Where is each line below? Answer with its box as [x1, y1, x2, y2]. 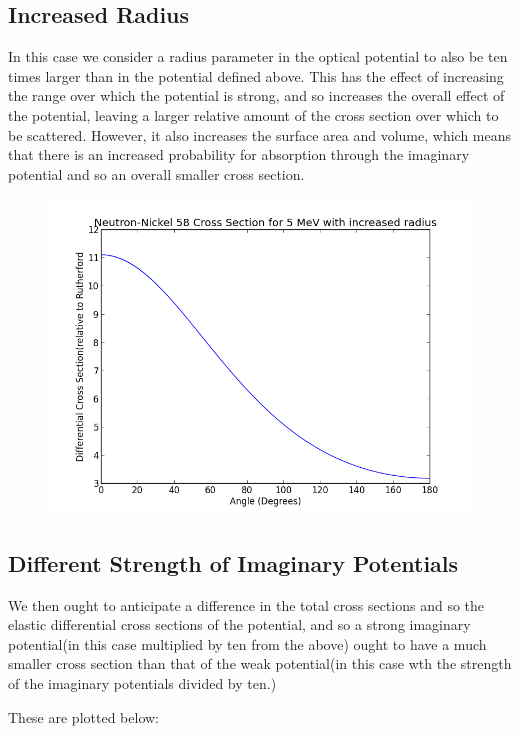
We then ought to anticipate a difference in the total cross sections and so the [8, 594, 485, 615]
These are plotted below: [8, 706, 159, 727]
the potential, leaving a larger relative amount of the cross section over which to [8, 104, 499, 125]
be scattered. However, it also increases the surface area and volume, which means [8, 124, 512, 145]
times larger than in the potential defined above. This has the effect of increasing [8, 65, 504, 86]
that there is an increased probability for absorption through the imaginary [8, 144, 470, 165]
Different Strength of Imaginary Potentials [8, 547, 459, 578]
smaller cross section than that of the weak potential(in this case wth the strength [8, 653, 512, 674]
